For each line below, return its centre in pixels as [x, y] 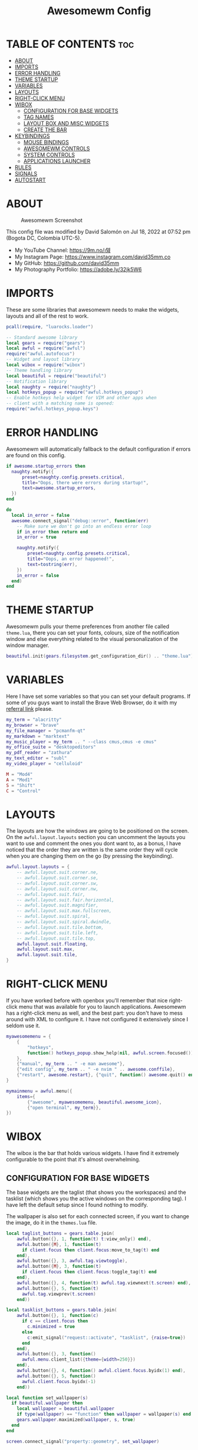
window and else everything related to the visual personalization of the [92, 639]
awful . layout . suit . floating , [52, 944]
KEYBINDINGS [32, 136]
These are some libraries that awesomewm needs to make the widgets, [93, 309]
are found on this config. [36, 455]
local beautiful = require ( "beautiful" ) [57, 376]
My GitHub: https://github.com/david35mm [67, 263]
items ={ [26, 1096]
